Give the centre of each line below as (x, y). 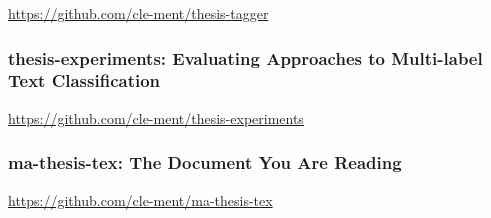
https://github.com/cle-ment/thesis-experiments (156, 117)
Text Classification (84, 80)
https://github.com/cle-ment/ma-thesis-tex (140, 199)
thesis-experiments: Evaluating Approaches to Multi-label (245, 57)
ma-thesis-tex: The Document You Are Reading (205, 162)
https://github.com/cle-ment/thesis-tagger (138, 13)
